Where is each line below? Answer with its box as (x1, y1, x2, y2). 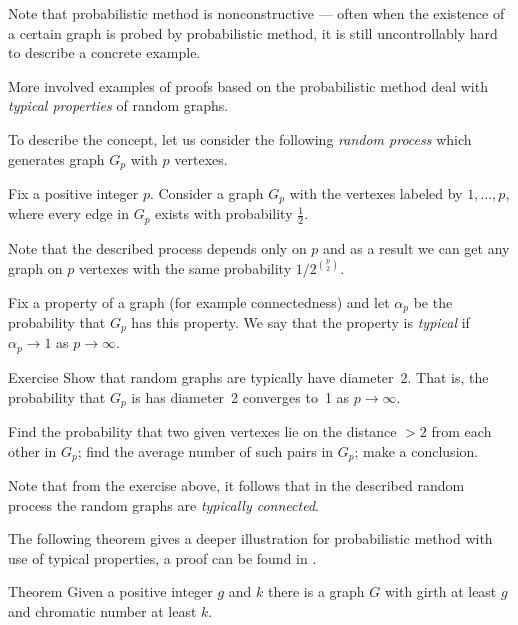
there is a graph (268, 581, 365, 602)
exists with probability (155, 203, 293, 224)
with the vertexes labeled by (289, 183, 463, 204)
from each (431, 420, 492, 441)
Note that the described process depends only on (8, 237, 307, 258)
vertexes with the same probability (78, 257, 292, 278)
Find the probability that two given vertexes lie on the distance (8, 420, 397, 441)
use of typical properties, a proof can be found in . (8, 547, 317, 568)
